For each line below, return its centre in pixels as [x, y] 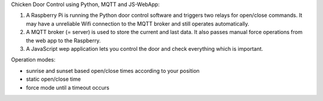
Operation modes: [33, 60]
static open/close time [53, 79]
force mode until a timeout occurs [68, 87]
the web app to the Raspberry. [63, 40]
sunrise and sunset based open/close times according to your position [113, 71]
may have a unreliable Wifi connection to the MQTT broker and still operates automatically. [138, 23]
